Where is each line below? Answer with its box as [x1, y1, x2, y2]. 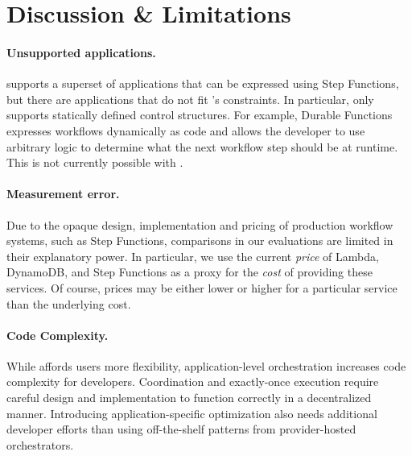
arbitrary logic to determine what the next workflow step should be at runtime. [6, 138, 398, 155]
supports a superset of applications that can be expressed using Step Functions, [6, 75, 399, 92]
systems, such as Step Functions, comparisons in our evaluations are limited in [6, 232, 393, 249]
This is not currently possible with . [6, 154, 183, 171]
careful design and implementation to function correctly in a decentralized [6, 389, 372, 406]
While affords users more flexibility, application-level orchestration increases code [6, 357, 406, 374]
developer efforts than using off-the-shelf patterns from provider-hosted [6, 421, 356, 437]
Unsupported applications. [6, 44, 156, 60]
